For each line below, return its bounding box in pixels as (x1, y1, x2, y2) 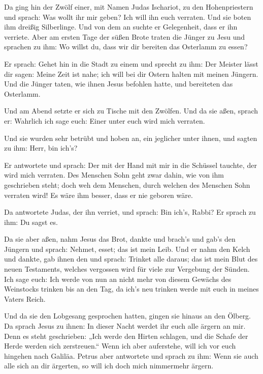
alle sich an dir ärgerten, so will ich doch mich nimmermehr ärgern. (4, 360, 214, 371)
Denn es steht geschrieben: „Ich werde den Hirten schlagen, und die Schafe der (4, 330, 248, 341)
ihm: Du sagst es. (4, 216, 58, 227)
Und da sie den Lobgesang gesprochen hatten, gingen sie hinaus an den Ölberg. (4, 310, 251, 321)
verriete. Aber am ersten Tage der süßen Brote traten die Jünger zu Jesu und (4, 31, 245, 42)
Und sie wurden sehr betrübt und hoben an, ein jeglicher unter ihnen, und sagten (4, 132, 257, 143)
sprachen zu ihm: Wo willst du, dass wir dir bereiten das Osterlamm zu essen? (4, 41, 248, 52)
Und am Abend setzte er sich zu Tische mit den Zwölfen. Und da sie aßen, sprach (4, 105, 258, 116)
